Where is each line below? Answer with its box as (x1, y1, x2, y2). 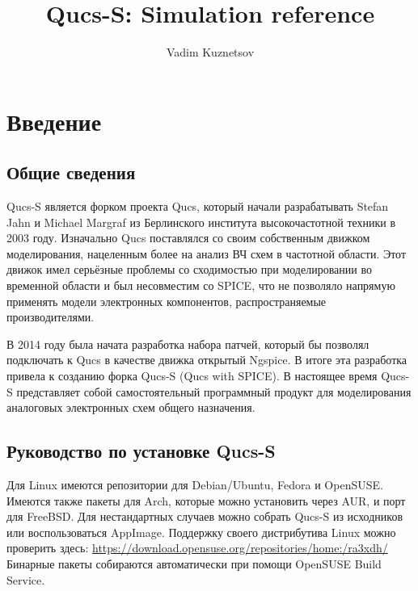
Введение (6, 104, 102, 137)
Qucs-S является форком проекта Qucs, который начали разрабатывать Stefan (6, 198, 389, 215)
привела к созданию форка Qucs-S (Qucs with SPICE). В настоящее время (6, 367, 378, 384)
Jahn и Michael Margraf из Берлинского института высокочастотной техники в (6, 213, 396, 230)
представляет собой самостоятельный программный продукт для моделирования (16, 383, 412, 400)
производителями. (6, 308, 95, 325)
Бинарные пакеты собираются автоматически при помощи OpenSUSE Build (6, 555, 382, 572)
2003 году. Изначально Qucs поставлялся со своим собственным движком (6, 229, 370, 246)
